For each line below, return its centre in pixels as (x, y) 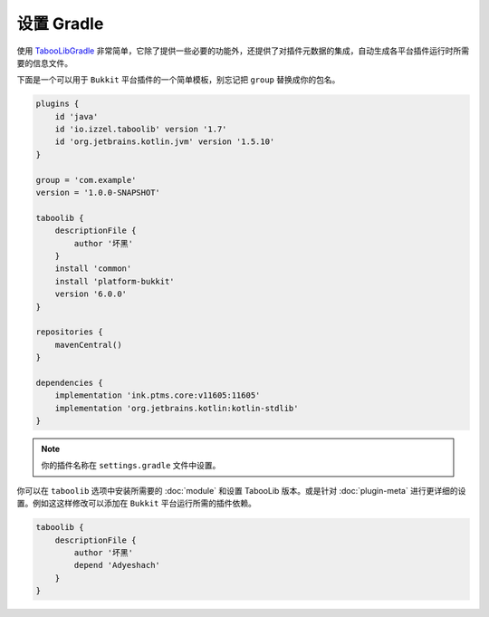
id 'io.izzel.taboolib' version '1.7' (141, 130)
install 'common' (93, 269)
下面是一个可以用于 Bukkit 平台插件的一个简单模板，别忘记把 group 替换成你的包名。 (178, 80)
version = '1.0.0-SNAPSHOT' (98, 193)
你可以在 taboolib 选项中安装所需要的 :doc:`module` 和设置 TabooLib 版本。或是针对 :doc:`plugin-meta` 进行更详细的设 (241, 490)
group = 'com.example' (86, 180)
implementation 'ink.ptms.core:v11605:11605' (158, 395)
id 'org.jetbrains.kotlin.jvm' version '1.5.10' (165, 142)
